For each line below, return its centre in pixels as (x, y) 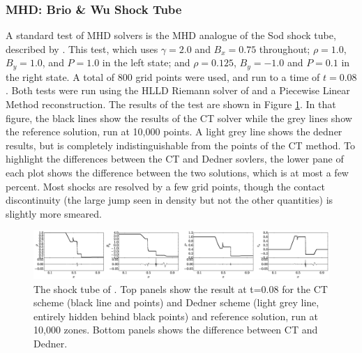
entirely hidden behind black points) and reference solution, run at (176, 316)
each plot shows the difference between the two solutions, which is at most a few (177, 173)
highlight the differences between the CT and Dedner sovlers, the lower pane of (175, 159)
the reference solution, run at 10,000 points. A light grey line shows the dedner (174, 132)
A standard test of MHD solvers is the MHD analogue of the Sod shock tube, (171, 35)
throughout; (285, 48)
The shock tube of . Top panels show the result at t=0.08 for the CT (181, 288)
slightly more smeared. (54, 213)
